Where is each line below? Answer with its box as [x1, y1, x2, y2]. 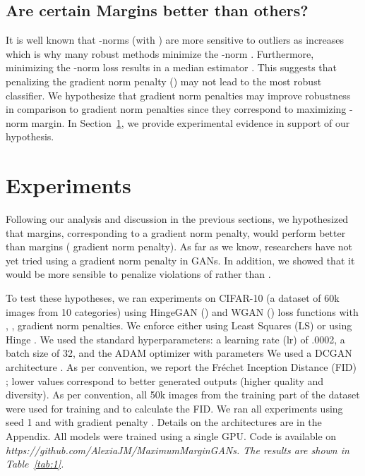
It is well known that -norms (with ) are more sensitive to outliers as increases [6, 32, 345, 47]
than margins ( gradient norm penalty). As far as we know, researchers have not [6, 239, 353, 254]
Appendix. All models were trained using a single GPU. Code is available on [6, 428, 337, 443]
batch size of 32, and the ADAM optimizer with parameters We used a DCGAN [6, 346, 352, 360]
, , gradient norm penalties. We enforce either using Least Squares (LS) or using [6, 318, 352, 333]
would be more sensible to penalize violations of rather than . [6, 267, 271, 281]
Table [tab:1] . [6, 456, 64, 471]
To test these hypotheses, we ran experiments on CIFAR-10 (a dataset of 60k [6, 291, 340, 305]
